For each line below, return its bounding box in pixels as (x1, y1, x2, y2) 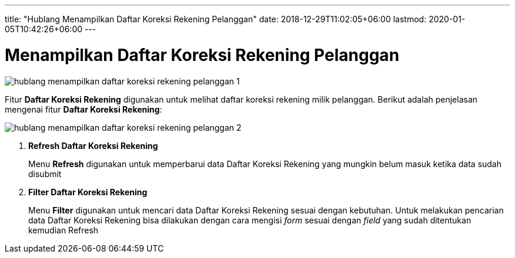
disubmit (28, 168, 62, 179)
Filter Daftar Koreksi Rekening (28, 186, 148, 197)
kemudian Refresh (28, 225, 99, 235)
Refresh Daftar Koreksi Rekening (28, 140, 158, 151)
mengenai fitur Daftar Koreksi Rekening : (5, 104, 162, 114)
